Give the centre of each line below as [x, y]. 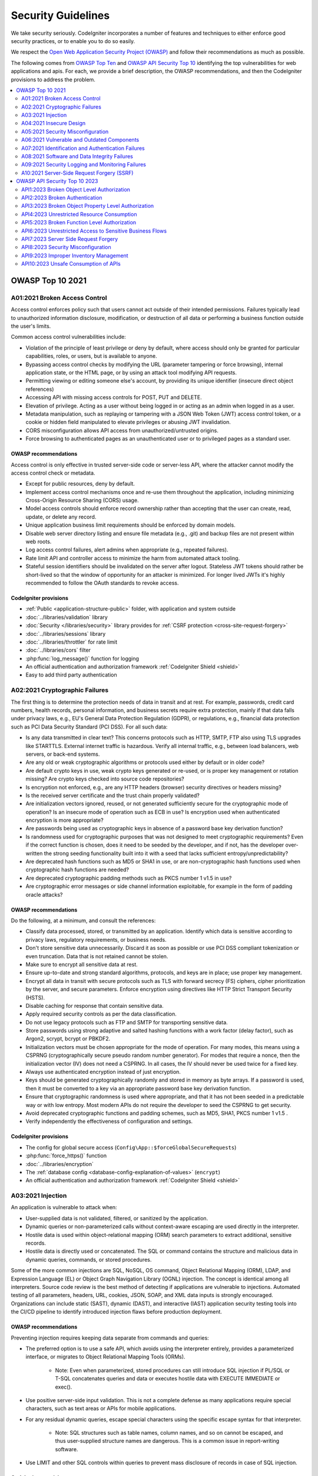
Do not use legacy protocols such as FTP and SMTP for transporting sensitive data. [127, 1022]
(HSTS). [35, 997]
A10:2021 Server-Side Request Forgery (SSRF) [77, 173]
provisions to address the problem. [53, 79]
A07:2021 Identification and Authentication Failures [83, 148]
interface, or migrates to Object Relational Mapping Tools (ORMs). [105, 1357]
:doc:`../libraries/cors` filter [58, 650]
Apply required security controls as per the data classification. [101, 1014]
